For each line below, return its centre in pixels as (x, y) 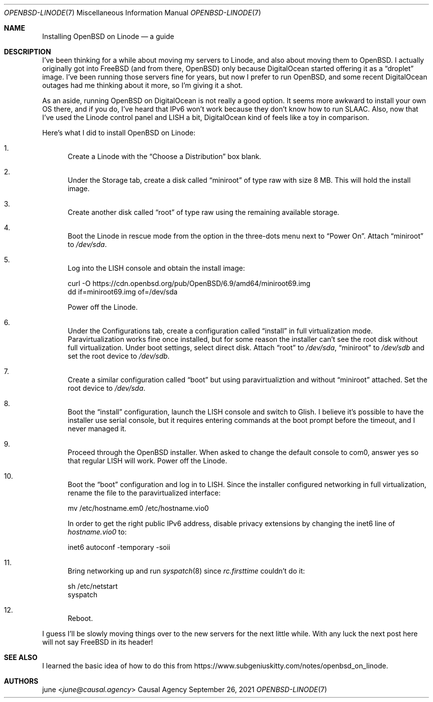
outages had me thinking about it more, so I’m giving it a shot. (142, 85)
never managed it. (97, 429)
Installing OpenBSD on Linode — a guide (108, 36)
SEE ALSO (21, 657)
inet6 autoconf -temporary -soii (119, 547)
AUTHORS (21, 681)
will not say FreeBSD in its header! (98, 642)
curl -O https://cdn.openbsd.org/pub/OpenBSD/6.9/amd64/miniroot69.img (189, 283)
